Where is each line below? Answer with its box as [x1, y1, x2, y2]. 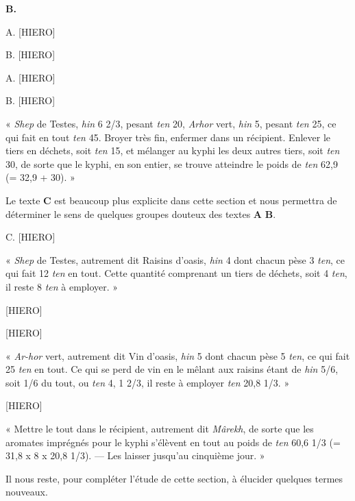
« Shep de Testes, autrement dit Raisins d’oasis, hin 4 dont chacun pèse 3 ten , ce [5, 252, 345, 267]
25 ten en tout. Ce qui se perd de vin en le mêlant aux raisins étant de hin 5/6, [5, 362, 339, 376]
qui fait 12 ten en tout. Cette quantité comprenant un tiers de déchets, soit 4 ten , [5, 266, 347, 280]
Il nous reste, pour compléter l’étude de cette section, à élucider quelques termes [5, 471, 343, 485]
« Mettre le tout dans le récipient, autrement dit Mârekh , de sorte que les [5, 421, 314, 436]
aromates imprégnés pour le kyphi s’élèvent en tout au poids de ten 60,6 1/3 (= [5, 435, 341, 449]
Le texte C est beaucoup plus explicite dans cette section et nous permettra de [5, 193, 337, 207]
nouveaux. [5, 485, 48, 499]
